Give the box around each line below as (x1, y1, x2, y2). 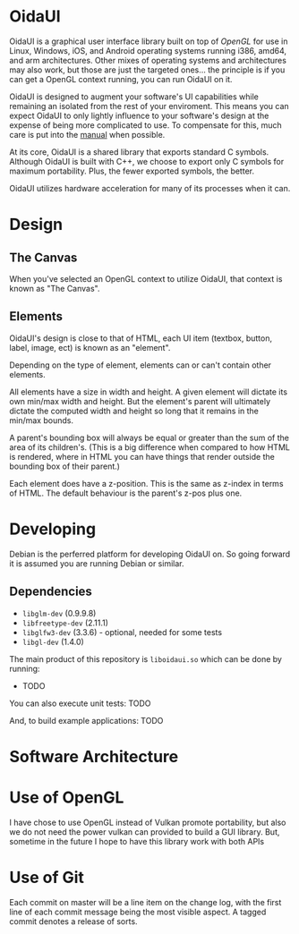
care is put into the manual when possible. (9, 129, 166, 140)
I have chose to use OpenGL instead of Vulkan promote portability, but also (9, 817, 286, 828)
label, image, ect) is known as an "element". (9, 342, 171, 352)
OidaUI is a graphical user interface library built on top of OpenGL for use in (9, 36, 288, 47)
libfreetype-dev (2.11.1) (21, 617, 109, 628)
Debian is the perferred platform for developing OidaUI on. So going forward (9, 548, 291, 559)
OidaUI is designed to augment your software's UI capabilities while (9, 91, 260, 102)
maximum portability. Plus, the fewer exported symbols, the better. (9, 166, 255, 176)
